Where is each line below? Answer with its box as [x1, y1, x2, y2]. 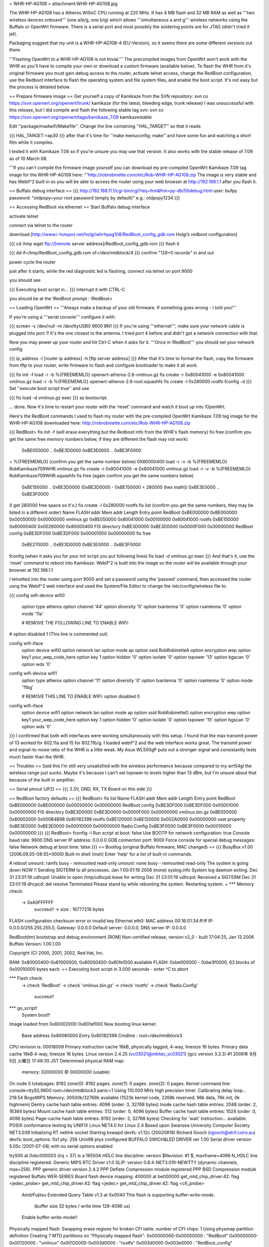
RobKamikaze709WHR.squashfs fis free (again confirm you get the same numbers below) [9, 473, 194, 479]
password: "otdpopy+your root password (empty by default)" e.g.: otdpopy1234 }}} [9, 195, 180, 201]
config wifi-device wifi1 [9, 670, 57, 676]
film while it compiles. [9, 140, 54, 146]
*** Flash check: [9, 975, 43, 981]
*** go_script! [9, 1005, 37, 1011]
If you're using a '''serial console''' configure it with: [9, 314, 116, 320]
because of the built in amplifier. [9, 777, 76, 783]
